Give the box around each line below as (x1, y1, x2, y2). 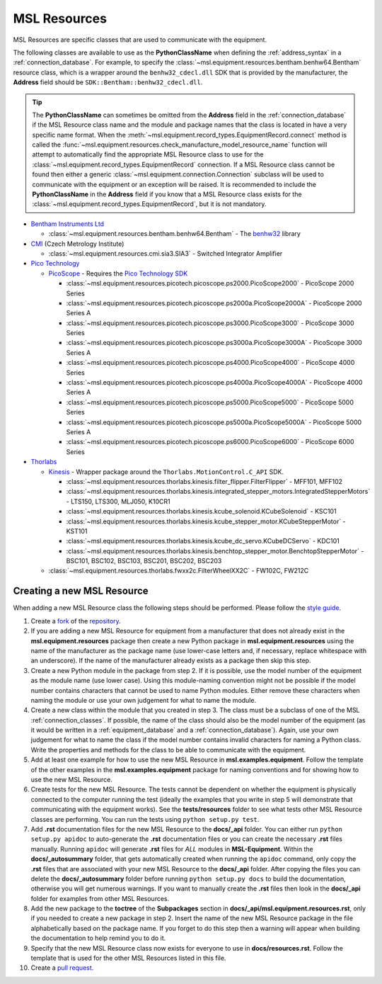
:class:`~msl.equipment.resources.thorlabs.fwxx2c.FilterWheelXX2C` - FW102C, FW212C (48, 567, 309, 575)
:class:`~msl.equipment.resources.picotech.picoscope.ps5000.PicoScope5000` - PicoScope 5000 (66, 397, 354, 407)
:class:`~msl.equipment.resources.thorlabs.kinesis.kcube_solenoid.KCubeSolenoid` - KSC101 (66, 507, 337, 516)
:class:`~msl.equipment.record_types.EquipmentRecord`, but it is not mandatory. (32, 200, 267, 208)
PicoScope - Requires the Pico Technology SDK (48, 269, 188, 278)
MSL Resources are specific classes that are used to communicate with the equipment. (13, 35, 267, 44)
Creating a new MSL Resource (13, 585, 149, 597)
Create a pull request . (30, 963, 94, 972)
